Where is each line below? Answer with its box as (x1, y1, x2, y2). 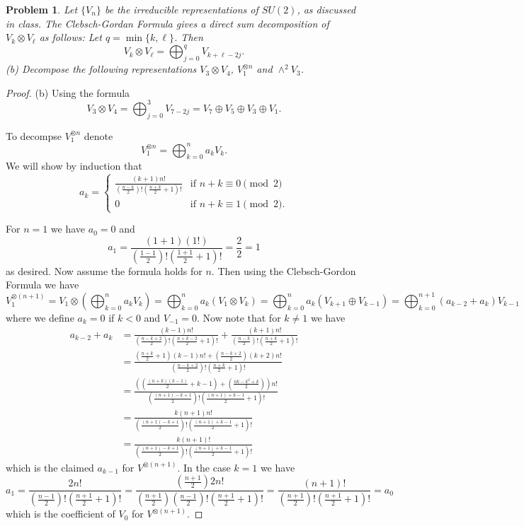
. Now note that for (196, 310, 281, 325)
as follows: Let (39, 30, 102, 45)
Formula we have (6, 277, 79, 292)
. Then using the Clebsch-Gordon (211, 263, 356, 278)
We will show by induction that (6, 158, 142, 173)
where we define (6, 310, 74, 325)
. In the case (177, 460, 231, 474)
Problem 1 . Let (6, 2, 78, 16)
